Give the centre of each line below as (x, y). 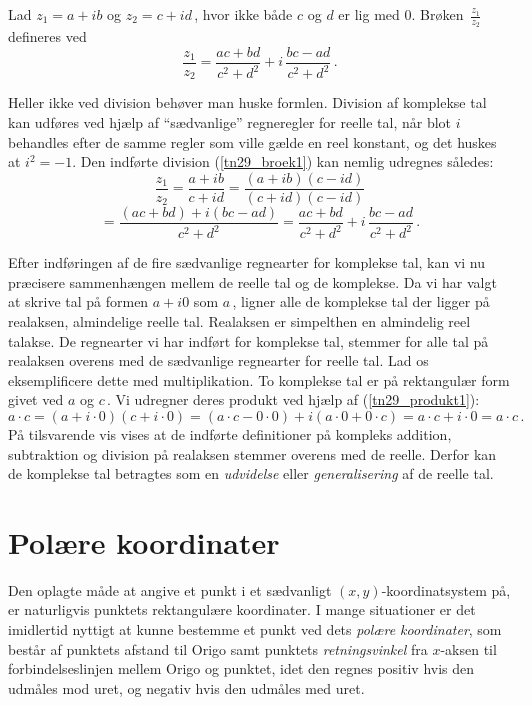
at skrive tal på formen (78, 301)
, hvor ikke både (243, 14)
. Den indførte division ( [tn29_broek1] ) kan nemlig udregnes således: (283, 161)
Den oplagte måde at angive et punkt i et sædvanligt (170, 589)
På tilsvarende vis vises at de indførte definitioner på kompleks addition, (230, 433)
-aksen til (468, 648)
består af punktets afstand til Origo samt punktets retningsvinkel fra (218, 648)
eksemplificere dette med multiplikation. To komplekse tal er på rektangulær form (259, 379)
